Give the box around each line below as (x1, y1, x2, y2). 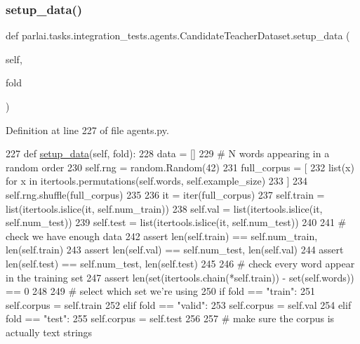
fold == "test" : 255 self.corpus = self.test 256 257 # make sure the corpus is (6, 311, 335, 326)
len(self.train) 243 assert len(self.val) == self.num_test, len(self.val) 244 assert (6, 242, 344, 257)
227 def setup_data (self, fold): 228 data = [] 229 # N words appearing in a (6, 146, 330, 161)
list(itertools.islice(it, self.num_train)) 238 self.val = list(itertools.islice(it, (6, 201, 323, 216)
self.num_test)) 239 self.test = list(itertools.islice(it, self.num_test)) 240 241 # (6, 215, 347, 230)
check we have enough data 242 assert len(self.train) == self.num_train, (6, 228, 318, 243)
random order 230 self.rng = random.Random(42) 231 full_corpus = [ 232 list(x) (6, 159, 354, 174)
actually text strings (6, 324, 93, 339)
